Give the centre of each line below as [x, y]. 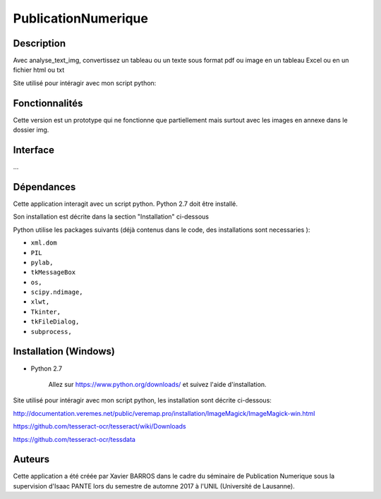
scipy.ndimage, [57, 292]
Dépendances [44, 187]
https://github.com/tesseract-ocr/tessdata [74, 439]
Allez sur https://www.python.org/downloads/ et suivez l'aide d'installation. [158, 384]
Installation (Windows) [64, 351]
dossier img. [31, 130]
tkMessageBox [53, 272]
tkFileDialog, [55, 322]
